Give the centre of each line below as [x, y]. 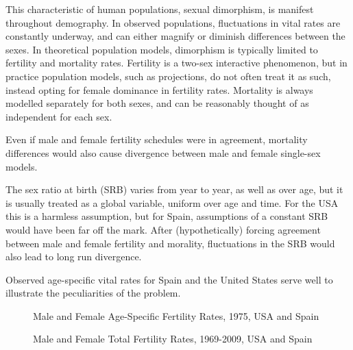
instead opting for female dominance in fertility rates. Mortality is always [159, 89]
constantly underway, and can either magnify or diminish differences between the [175, 36]
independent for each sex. [59, 116]
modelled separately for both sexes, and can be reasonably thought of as [157, 103]
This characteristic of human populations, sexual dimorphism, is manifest [160, 9]
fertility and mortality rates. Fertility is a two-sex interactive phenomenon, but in [176, 63]
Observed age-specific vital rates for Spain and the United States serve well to [169, 279]
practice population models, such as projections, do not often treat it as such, [168, 76]
